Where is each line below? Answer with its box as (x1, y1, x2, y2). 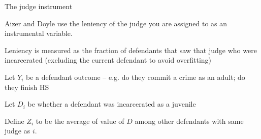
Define (5, 115, 24, 126)
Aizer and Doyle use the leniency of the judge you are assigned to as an (5, 18, 227, 28)
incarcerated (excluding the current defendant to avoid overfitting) (5, 55, 212, 65)
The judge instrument (5, 1, 73, 11)
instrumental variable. (5, 28, 73, 38)
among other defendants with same (135, 115, 244, 126)
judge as (5, 125, 30, 136)
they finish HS (5, 81, 49, 92)
